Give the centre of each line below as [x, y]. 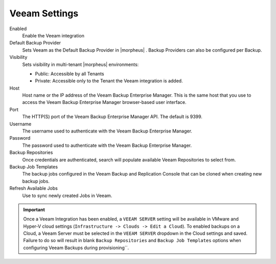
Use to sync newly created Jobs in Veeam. [67, 195]
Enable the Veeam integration [53, 35]
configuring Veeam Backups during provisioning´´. [76, 248]
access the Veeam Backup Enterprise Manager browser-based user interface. [104, 102]
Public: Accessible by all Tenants [70, 74]
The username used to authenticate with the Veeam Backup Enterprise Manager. [107, 131]
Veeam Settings [44, 13]
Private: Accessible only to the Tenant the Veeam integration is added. [109, 81]
